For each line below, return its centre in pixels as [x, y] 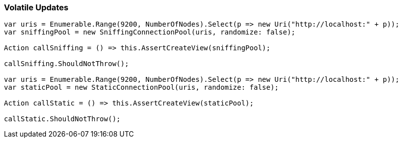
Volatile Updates [36, 7]
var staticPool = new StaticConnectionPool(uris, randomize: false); [141, 88]
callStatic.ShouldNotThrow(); [62, 119]
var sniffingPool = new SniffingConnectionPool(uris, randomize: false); [150, 32]
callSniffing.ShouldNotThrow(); [66, 64]
